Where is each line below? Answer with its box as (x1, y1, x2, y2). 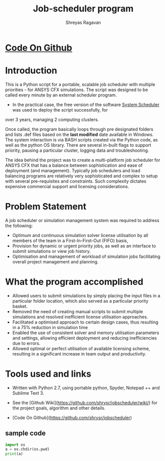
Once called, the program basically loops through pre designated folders (5, 126, 154, 132)
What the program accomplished (5, 276, 144, 287)
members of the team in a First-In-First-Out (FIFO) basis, (12, 237, 128, 243)
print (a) (5, 452, 23, 457)
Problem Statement (5, 201, 87, 212)
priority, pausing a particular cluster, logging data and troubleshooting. (5, 147, 150, 153)
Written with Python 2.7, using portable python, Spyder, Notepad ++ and (12, 384, 160, 391)
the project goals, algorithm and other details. (12, 405, 106, 411)
